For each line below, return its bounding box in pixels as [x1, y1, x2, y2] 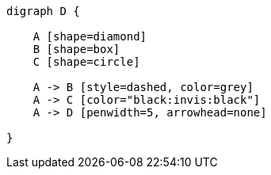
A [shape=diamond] [32, 30, 147, 43]
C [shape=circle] [32, 55, 140, 68]
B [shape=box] [32, 43, 120, 55]
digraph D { [6, 5, 80, 17]
